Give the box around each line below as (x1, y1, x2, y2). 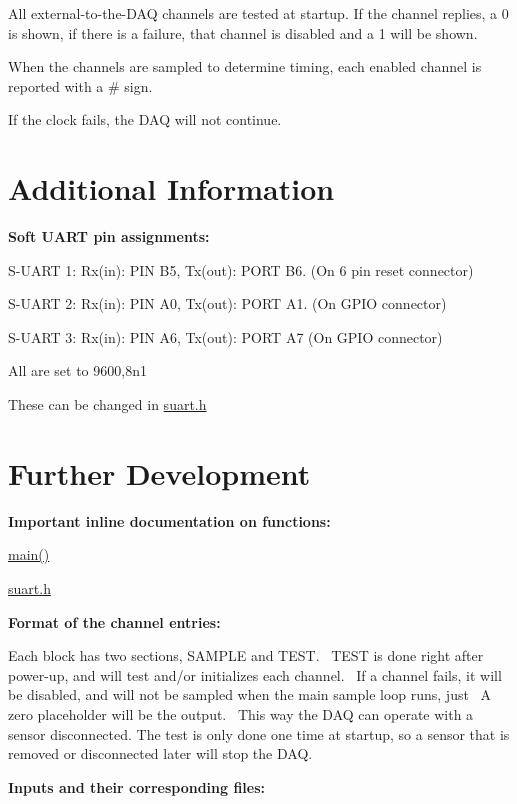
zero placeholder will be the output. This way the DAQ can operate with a (8, 703, 474, 724)
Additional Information (8, 168, 335, 209)
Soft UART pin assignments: (8, 226, 210, 247)
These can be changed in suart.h (8, 394, 207, 415)
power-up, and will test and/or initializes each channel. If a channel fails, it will (8, 664, 502, 685)
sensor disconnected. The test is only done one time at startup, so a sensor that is (8, 723, 510, 744)
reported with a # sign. (8, 75, 153, 96)
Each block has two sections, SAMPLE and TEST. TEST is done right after (8, 645, 484, 666)
